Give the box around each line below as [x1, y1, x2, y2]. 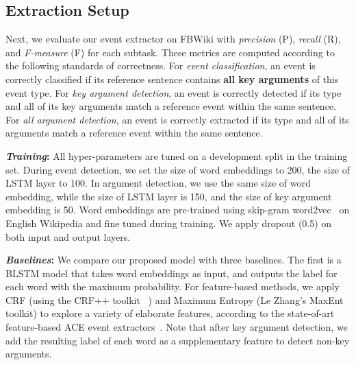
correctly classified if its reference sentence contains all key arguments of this [5, 71, 339, 86]
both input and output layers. [5, 229, 131, 244]
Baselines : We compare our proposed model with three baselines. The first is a [5, 252, 342, 267]
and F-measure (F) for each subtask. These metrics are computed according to [5, 45, 335, 59]
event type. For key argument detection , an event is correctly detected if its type [5, 85, 342, 99]
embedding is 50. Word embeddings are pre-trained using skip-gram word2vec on [5, 202, 350, 217]
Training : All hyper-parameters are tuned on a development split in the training [5, 148, 348, 163]
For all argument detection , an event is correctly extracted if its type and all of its [5, 112, 349, 126]
